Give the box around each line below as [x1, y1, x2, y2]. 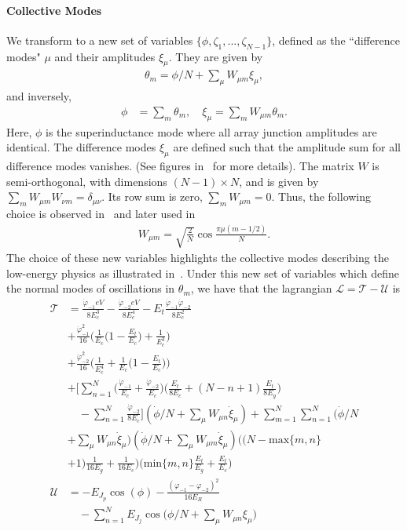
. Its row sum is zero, [101, 188, 203, 205]
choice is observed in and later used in [6, 205, 196, 222]
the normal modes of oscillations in [6, 280, 175, 296]
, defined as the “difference [272, 31, 400, 48]
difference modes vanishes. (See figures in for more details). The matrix [6, 158, 354, 174]
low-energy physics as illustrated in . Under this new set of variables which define [6, 264, 400, 281]
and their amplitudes [54, 48, 156, 64]
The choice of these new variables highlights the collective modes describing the [6, 249, 389, 266]
